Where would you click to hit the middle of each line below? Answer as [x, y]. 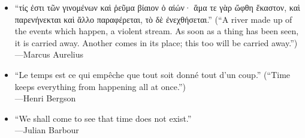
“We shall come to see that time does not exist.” [103, 118]
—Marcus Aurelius [49, 54]
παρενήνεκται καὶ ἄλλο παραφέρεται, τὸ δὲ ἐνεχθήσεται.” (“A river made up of [153, 19]
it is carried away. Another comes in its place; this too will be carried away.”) [156, 42]
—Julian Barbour [47, 130]
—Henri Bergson [45, 98]
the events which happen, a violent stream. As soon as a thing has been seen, [157, 31]
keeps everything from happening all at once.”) [100, 86]
